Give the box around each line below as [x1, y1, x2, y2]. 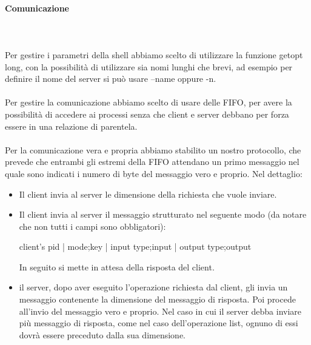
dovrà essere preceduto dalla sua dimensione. [19, 328, 186, 341]
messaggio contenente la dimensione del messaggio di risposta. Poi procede [19, 293, 296, 306]
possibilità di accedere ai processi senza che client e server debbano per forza [5, 107, 289, 120]
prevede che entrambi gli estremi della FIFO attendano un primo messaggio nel [5, 155, 299, 168]
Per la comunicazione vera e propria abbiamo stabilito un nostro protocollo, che [5, 143, 301, 156]
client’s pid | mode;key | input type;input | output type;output [19, 240, 252, 253]
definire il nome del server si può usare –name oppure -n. [5, 72, 216, 85]
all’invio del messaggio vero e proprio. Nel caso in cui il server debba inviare [19, 304, 302, 317]
